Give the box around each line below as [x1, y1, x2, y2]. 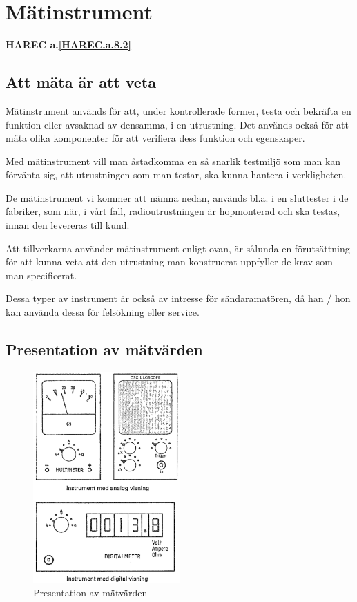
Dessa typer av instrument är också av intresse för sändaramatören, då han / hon [6, 291, 351, 305]
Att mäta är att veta [6, 71, 156, 93]
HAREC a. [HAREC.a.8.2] [6, 37, 132, 52]
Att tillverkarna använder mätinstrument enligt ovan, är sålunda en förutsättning [6, 241, 350, 255]
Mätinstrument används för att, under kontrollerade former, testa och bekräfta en [6, 103, 351, 117]
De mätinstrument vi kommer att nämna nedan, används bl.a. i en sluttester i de [6, 190, 349, 205]
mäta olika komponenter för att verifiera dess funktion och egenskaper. [6, 131, 305, 145]
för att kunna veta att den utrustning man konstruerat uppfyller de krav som [6, 254, 333, 269]
